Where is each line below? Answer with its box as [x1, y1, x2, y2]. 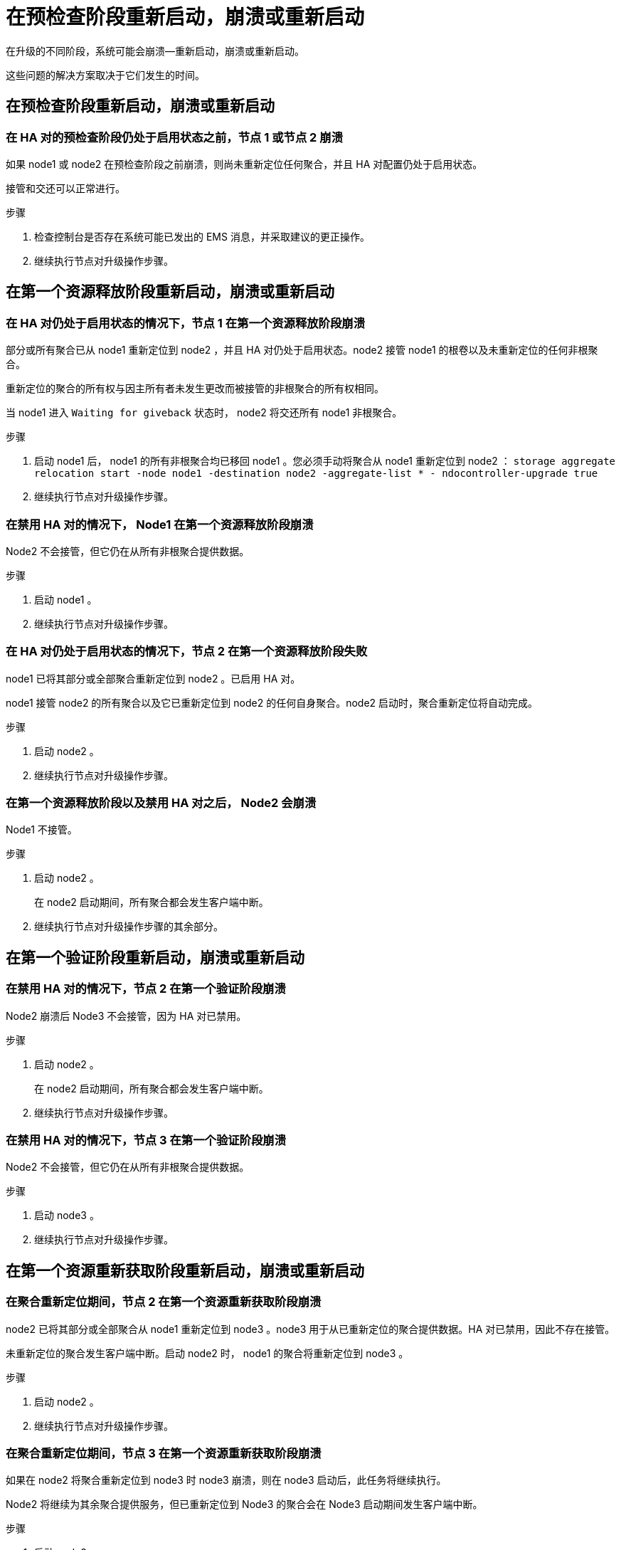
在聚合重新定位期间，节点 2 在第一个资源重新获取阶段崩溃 [6, 1295, 322, 1309]
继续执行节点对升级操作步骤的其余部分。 [34, 920, 223, 933]
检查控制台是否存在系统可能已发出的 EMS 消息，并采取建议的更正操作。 [34, 230, 370, 243]
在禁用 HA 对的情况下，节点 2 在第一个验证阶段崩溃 [6, 981, 286, 996]
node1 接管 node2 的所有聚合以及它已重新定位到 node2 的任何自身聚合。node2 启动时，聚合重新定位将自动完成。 [6, 696, 538, 709]
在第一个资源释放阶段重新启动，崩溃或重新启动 [6, 283, 334, 301]
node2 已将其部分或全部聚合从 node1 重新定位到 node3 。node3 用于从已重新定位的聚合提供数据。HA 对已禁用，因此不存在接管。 [6, 1322, 615, 1335]
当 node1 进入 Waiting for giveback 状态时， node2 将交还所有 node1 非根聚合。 [6, 406, 403, 419]
